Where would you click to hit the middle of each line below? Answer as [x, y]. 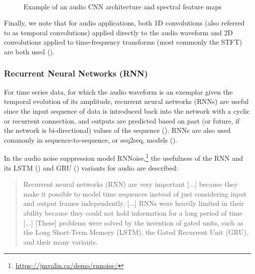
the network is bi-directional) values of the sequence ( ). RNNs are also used [117, 130]
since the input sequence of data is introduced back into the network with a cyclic [127, 111]
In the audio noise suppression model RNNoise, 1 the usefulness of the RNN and [124, 157]
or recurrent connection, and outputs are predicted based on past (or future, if [122, 120]
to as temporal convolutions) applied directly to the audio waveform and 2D [118, 32]
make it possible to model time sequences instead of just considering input [135, 193]
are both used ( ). [29, 51]
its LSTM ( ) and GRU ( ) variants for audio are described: [91, 167]
